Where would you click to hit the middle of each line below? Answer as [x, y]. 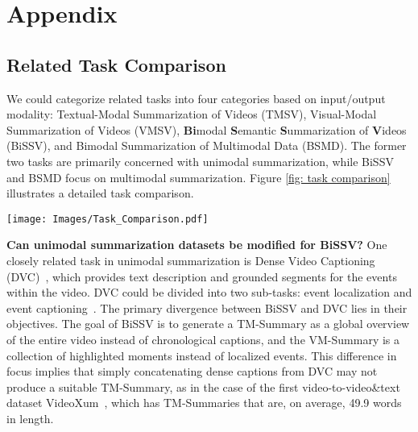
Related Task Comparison [116, 64]
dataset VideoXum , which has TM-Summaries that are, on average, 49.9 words [204, 403]
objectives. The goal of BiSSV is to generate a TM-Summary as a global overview [208, 324]
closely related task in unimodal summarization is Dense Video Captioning [191, 260]
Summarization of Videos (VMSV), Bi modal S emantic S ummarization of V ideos [207, 129]
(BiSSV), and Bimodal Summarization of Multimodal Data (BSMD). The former [207, 145]
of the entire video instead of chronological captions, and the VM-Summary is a [203, 339]
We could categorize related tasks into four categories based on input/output [196, 98]
